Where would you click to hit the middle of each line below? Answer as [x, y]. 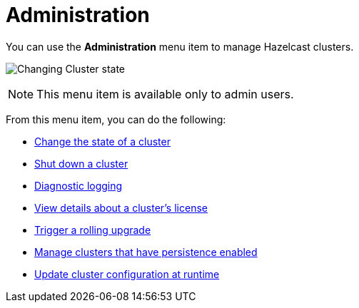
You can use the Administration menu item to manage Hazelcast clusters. [180, 46]
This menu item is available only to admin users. [165, 94]
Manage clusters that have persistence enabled [146, 252]
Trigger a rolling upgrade [93, 230]
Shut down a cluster [81, 163]
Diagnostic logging [79, 185]
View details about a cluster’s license [121, 207]
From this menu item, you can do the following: [116, 119]
